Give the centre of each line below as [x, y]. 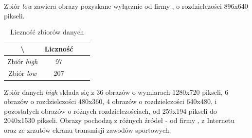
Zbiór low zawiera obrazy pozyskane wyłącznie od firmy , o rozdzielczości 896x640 [126, 6]
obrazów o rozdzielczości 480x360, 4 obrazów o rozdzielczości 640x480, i [110, 101]
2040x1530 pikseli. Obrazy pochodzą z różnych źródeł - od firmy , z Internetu [119, 120]
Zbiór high [23, 61]
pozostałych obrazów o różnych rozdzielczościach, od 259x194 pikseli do [110, 111]
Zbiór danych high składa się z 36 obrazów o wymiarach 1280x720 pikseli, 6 [116, 92]
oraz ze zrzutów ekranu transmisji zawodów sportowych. [88, 129]
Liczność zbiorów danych [47, 32]
